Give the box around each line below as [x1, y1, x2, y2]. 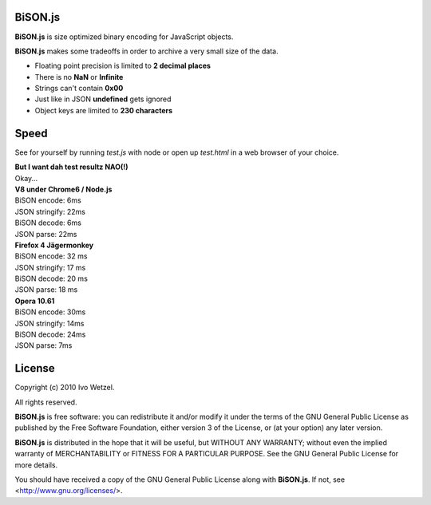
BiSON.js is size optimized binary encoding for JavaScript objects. [14, 32, 234, 41]
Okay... [14, 173, 38, 183]
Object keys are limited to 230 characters [34, 105, 173, 115]
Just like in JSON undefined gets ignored [34, 94, 172, 104]
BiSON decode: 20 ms [14, 274, 88, 283]
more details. [14, 460, 58, 470]
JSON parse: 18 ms [14, 285, 78, 294]
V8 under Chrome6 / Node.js [14, 184, 113, 194]
